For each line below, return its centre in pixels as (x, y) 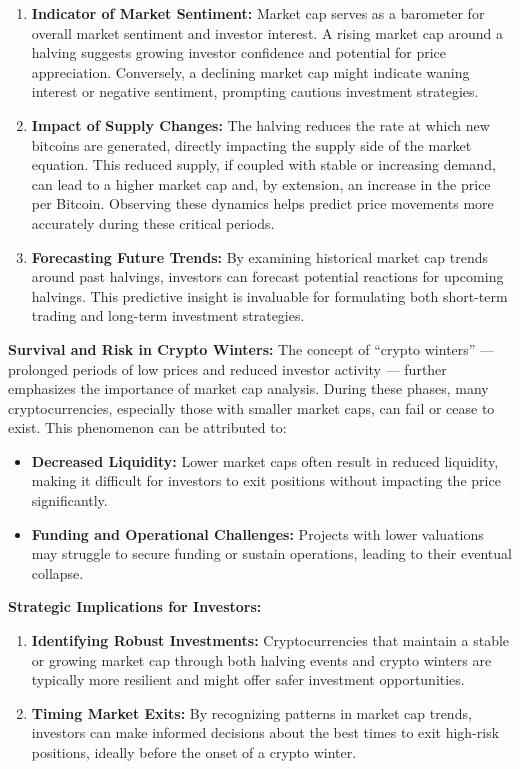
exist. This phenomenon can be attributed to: (147, 427)
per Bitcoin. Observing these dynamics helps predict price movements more (262, 203)
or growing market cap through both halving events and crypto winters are (261, 659)
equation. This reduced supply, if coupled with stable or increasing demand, (263, 164)
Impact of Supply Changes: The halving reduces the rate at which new (260, 124)
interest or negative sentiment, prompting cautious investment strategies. (255, 91)
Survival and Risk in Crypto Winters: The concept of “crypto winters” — (251, 348)
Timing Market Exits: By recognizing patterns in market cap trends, (251, 712)
